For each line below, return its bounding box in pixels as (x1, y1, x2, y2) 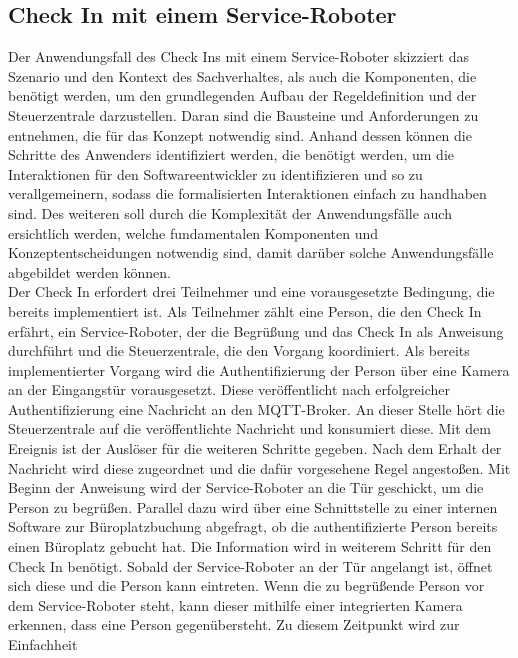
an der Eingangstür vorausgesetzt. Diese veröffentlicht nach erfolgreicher (8, 379, 450, 400)
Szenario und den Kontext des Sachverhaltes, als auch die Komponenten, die (8, 65, 477, 86)
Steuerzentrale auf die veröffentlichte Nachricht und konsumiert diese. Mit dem (8, 418, 491, 439)
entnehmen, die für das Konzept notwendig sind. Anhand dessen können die (8, 124, 472, 145)
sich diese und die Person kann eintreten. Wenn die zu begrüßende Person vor (8, 575, 485, 596)
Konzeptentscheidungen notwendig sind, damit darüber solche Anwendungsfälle (8, 242, 494, 263)
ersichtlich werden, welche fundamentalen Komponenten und (8, 222, 378, 243)
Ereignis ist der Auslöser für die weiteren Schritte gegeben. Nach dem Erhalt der (8, 438, 502, 459)
